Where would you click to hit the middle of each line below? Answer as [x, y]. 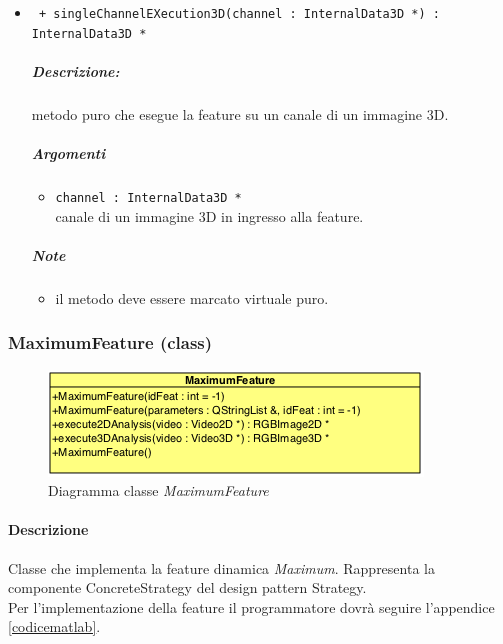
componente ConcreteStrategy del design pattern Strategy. [187, 587]
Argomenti [68, 153]
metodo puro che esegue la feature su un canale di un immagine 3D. [240, 113]
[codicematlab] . [54, 626]
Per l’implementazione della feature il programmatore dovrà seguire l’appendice [251, 606]
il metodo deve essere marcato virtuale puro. [192, 297]
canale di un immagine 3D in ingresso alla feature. [209, 215]
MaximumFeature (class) [110, 342]
